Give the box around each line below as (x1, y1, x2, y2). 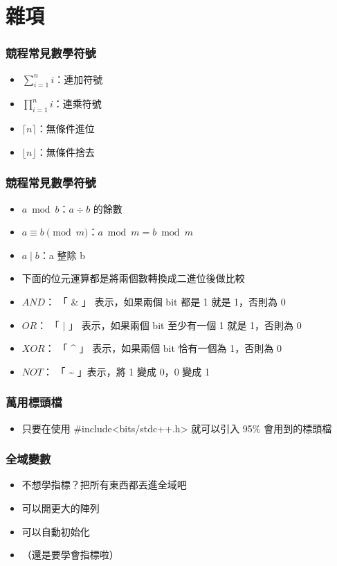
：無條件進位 (36, 121, 95, 136)
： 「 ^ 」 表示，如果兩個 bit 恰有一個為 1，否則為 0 (44, 341, 282, 355)
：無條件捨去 (36, 144, 95, 159)
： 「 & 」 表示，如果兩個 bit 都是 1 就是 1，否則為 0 (45, 294, 286, 308)
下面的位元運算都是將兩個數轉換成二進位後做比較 (21, 271, 245, 285)
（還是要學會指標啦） (21, 547, 119, 562)
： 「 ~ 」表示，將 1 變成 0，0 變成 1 (42, 364, 210, 378)
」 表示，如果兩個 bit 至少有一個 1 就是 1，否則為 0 (69, 317, 302, 332)
